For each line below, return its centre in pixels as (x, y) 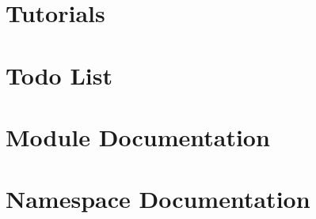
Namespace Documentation (158, 199)
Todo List (59, 75)
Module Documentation (138, 136)
